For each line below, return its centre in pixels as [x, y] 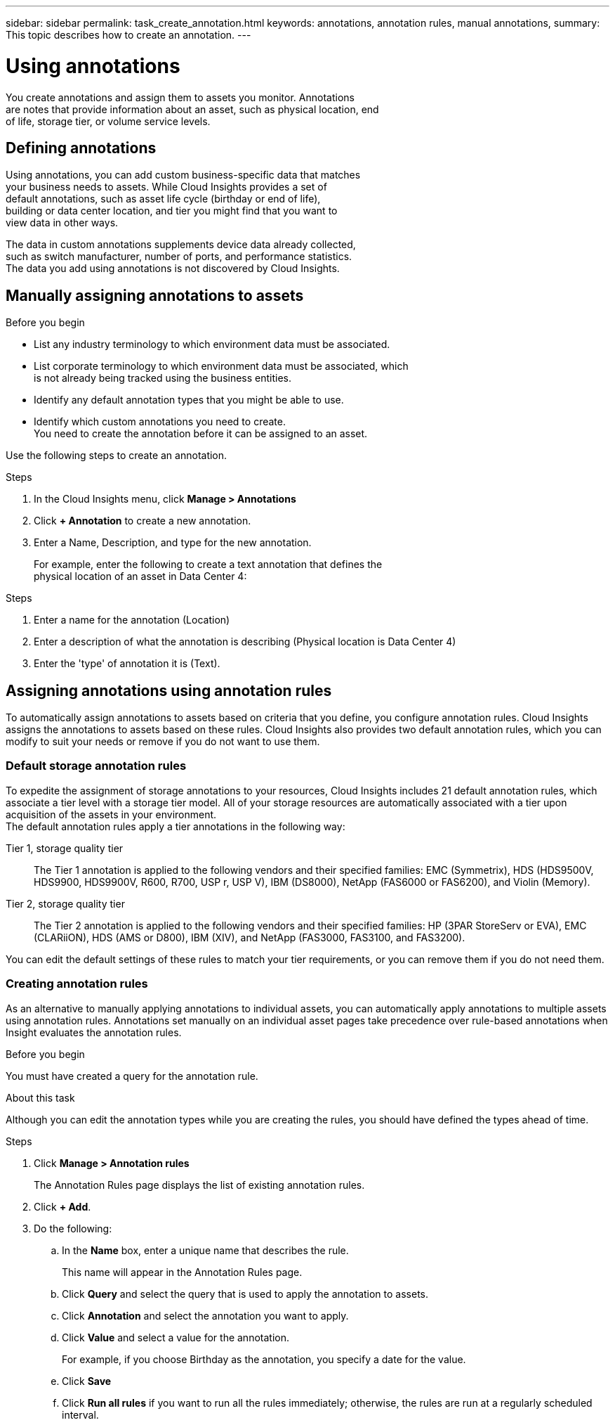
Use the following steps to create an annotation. [117, 456]
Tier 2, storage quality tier [65, 903]
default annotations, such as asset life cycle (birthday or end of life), [163, 199]
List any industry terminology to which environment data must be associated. [212, 344]
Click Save [87, 1381]
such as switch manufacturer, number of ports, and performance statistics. [179, 257]
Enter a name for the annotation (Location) [132, 620]
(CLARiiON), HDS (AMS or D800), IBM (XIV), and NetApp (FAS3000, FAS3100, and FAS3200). [250, 937]
